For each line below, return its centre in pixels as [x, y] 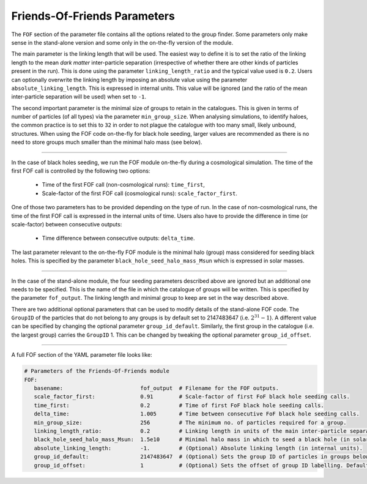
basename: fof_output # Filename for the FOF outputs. [157, 388]
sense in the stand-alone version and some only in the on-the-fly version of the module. [122, 42]
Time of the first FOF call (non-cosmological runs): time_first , [123, 185]
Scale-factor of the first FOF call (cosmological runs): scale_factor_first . [140, 193]
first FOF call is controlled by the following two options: [81, 171]
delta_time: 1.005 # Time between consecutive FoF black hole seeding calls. [197, 414]
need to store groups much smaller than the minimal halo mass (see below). [107, 142]
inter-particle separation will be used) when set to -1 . [79, 97]
